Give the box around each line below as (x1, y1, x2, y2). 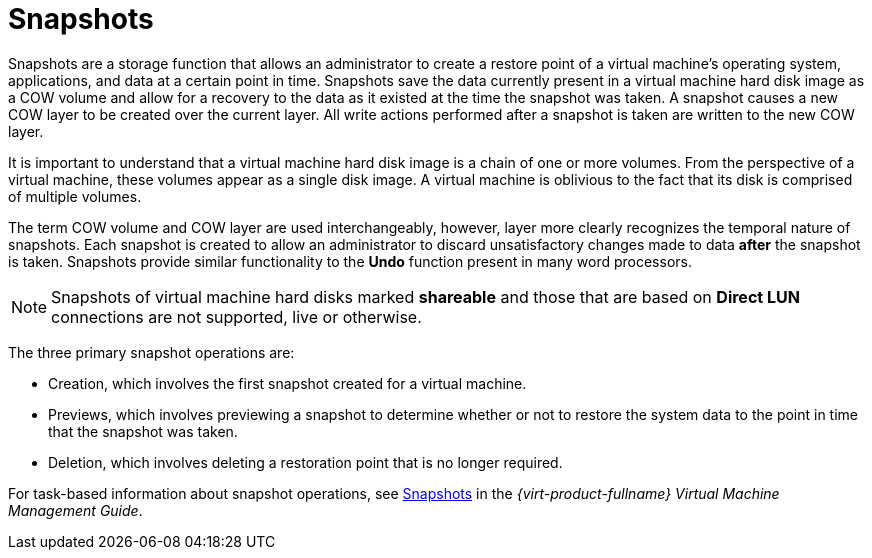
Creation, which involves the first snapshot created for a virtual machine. (48, 374, 527, 392)
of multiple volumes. (8, 187, 142, 205)
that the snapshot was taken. (48, 422, 238, 440)
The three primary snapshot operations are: (8, 343, 295, 361)
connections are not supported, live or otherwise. (51, 306, 422, 327)
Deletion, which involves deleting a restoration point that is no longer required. (48, 453, 563, 471)
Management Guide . (8, 501, 143, 519)
